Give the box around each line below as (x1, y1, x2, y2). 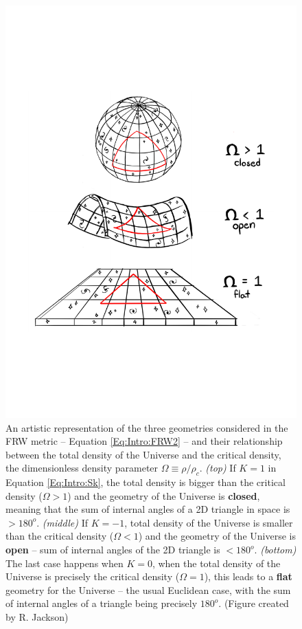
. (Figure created (218, 596, 289, 610)
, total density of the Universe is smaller (124, 515, 293, 529)
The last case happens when (5, 555, 124, 570)
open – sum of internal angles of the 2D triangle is (5, 542, 220, 557)
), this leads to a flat (204, 569, 292, 584)
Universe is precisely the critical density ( (5, 569, 180, 584)
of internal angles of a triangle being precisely (5, 596, 198, 610)
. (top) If (199, 461, 236, 475)
